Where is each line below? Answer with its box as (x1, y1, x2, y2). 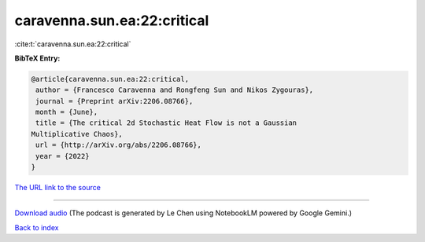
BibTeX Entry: (14, 53, 61, 63)
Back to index (14, 222, 59, 232)
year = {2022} (35, 152, 90, 160)
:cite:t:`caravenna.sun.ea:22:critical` (14, 39, 131, 49)
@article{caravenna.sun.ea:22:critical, (31, 75, 189, 83)
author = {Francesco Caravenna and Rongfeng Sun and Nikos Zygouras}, (35, 86, 314, 94)
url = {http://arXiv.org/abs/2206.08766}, (35, 141, 202, 149)
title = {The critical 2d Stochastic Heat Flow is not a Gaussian (35, 119, 297, 127)
